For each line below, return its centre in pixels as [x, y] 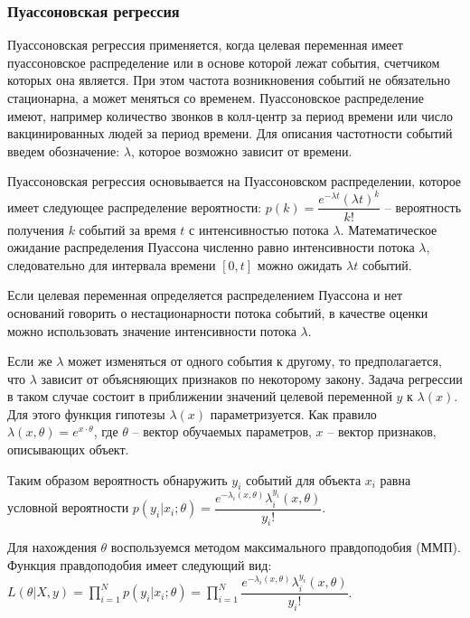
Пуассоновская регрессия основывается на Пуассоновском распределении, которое [235, 181]
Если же [30, 361]
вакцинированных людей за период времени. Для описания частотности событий [230, 133]
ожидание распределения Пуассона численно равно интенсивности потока [211, 247]
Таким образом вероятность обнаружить [117, 479]
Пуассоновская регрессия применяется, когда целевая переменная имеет [205, 45]
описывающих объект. [68, 449]
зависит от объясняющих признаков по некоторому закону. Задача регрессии [252, 378]
